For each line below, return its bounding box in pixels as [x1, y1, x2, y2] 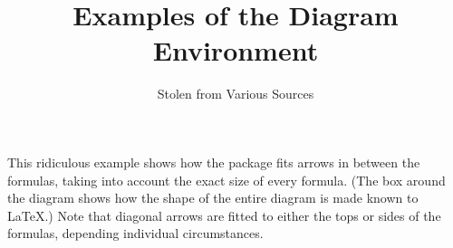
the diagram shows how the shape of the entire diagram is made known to [7, 188, 419, 207]
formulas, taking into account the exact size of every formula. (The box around [7, 170, 446, 189]
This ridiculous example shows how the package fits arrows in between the [7, 152, 420, 171]
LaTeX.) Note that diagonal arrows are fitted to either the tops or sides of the [7, 205, 441, 224]
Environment [152, 32, 319, 69]
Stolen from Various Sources [157, 84, 314, 103]
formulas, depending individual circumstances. [7, 224, 264, 243]
